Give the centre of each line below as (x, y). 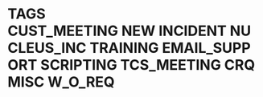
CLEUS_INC (47, 48)
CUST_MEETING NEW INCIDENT (117, 31)
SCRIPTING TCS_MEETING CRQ (148, 65)
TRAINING (124, 48)
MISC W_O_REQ (61, 82)
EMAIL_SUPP (206, 48)
